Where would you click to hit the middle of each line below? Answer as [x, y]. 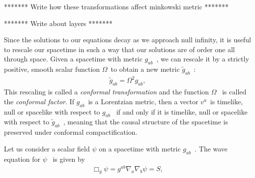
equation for [22, 159]
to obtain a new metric [145, 69]
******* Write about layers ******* [58, 23]
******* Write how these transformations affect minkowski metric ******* [116, 6]
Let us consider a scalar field [47, 148]
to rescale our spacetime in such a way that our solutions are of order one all [119, 49]
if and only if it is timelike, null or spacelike [182, 111]
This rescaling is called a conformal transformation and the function [107, 92]
